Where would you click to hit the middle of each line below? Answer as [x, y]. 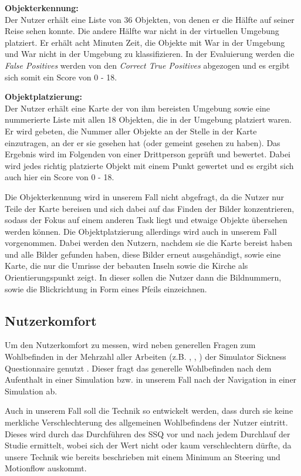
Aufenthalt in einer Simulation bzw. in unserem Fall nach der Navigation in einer [151, 379]
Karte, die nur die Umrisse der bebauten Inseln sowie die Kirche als [126, 266]
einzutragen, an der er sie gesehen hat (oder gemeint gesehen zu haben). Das [143, 142]
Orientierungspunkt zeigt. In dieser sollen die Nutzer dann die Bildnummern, [143, 277]
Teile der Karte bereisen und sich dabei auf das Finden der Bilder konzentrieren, [150, 208]
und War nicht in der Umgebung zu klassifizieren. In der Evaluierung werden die [150, 54]
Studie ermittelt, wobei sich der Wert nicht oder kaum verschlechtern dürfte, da [148, 445]
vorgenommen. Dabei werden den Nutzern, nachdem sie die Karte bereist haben [149, 243]
